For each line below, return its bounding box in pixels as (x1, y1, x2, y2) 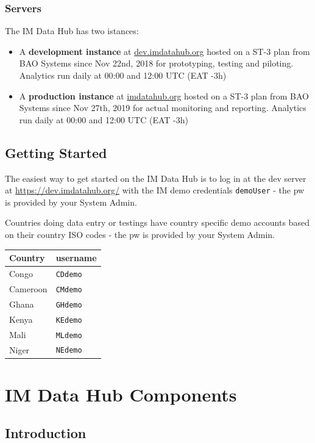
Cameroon (9, 282, 48, 295)
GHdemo (55, 300, 82, 309)
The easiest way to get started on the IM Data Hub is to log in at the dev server (5, 171, 306, 184)
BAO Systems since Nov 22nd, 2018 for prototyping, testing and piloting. (19, 57, 294, 70)
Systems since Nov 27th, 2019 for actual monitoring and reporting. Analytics (19, 101, 306, 114)
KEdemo (55, 315, 82, 325)
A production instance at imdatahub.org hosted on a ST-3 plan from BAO (19, 89, 309, 102)
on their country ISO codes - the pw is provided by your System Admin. (5, 228, 275, 241)
